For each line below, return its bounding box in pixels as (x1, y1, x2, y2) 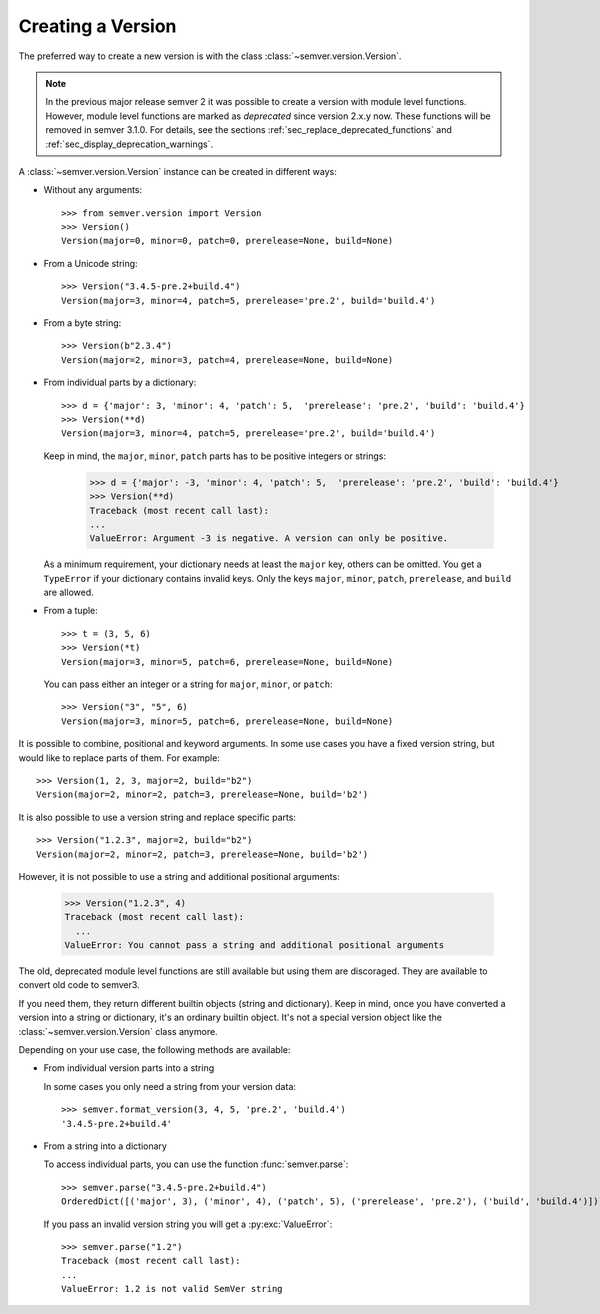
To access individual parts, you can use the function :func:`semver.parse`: (43, 1158, 349, 1170)
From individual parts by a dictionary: (43, 376, 197, 389)
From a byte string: (43, 317, 122, 329)
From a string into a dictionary (43, 1140, 167, 1152)
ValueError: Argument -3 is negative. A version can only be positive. (89, 533, 449, 544)
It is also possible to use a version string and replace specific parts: (18, 811, 297, 823)
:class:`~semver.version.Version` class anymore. (18, 1025, 219, 1037)
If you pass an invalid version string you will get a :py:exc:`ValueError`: (43, 1218, 333, 1230)
